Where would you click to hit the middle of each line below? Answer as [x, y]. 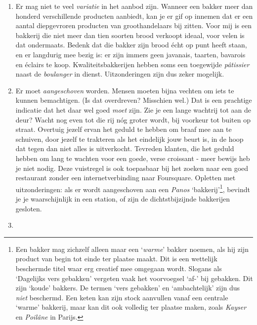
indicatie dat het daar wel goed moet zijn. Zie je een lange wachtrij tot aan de [133, 109]
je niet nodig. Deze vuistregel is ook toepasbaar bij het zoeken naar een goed [132, 168]
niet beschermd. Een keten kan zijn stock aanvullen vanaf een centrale [122, 297]
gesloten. [29, 208]
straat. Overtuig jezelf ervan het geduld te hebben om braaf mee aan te [124, 129]
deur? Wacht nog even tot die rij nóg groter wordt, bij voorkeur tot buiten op [133, 119]
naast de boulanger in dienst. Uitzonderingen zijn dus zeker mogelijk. [120, 74]
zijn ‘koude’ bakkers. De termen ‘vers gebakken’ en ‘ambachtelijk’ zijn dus [128, 288]
